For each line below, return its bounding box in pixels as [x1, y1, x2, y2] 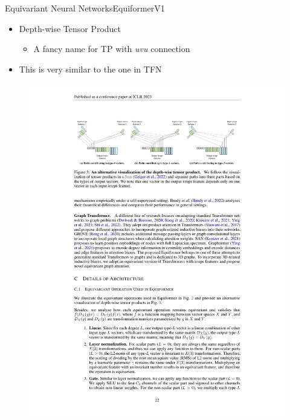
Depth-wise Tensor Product [19, 22, 121, 34]
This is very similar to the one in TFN [19, 62, 162, 75]
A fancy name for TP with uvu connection [33, 42, 190, 55]
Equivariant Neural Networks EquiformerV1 [5, 2, 165, 14]
